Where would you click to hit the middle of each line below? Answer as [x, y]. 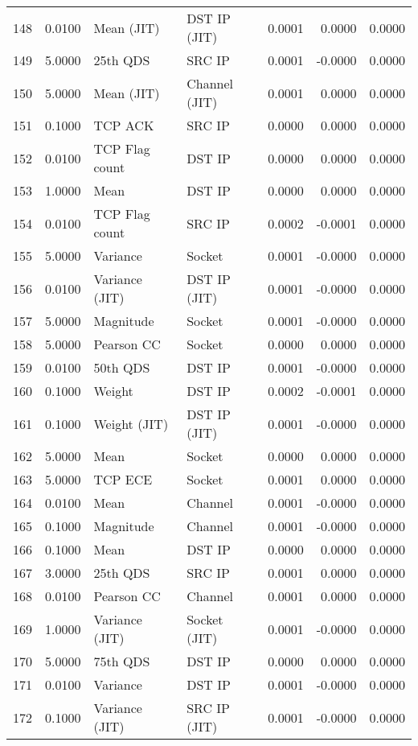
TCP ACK [124, 125]
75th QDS [122, 661]
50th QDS [122, 367]
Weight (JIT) [131, 423]
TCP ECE [123, 479]
